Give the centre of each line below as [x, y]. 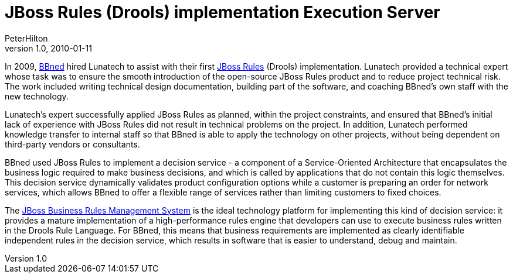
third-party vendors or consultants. [72, 144]
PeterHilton [26, 38]
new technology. [37, 96]
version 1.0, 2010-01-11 [48, 48]
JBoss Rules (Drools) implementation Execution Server [222, 12]
